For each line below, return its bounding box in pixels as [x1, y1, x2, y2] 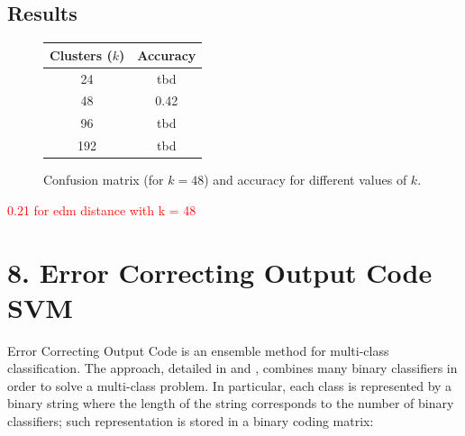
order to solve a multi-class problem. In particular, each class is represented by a [7, 376, 452, 395]
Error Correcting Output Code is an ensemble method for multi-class [7, 341, 389, 359]
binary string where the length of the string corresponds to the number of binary [7, 394, 454, 413]
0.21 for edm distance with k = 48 [7, 200, 196, 219]
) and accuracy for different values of [204, 170, 407, 189]
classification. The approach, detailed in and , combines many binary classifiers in [7, 359, 458, 377]
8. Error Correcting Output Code [7, 253, 433, 290]
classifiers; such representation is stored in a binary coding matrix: [7, 412, 374, 431]
